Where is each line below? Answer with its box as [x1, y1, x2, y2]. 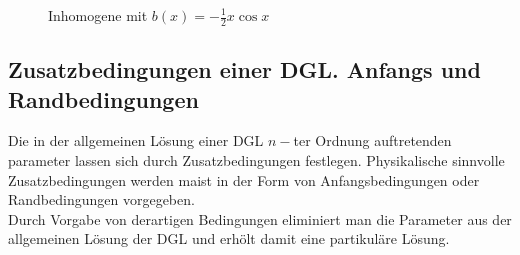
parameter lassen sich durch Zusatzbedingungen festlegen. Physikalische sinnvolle [8, 150, 505, 171]
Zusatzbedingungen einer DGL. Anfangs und [8, 54, 481, 85]
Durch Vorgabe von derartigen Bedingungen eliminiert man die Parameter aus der [8, 208, 512, 229]
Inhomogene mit [48, 5, 148, 25]
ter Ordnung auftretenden [293, 130, 452, 151]
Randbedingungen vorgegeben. [8, 189, 195, 210]
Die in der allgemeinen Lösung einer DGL [8, 130, 264, 151]
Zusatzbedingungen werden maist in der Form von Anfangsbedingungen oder [8, 169, 480, 190]
